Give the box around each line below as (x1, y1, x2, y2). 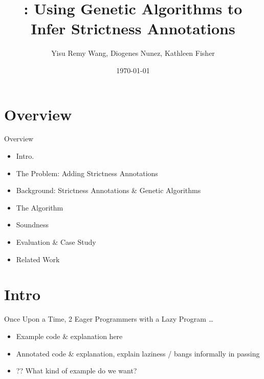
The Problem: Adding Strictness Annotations (16, 167, 158, 178)
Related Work (16, 254, 60, 264)
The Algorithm (16, 202, 63, 213)
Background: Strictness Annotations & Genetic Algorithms (16, 185, 201, 196)
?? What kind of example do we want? (16, 365, 137, 376)
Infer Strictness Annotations (31, 18, 235, 39)
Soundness (16, 219, 49, 230)
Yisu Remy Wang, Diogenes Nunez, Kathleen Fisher (51, 48, 215, 58)
